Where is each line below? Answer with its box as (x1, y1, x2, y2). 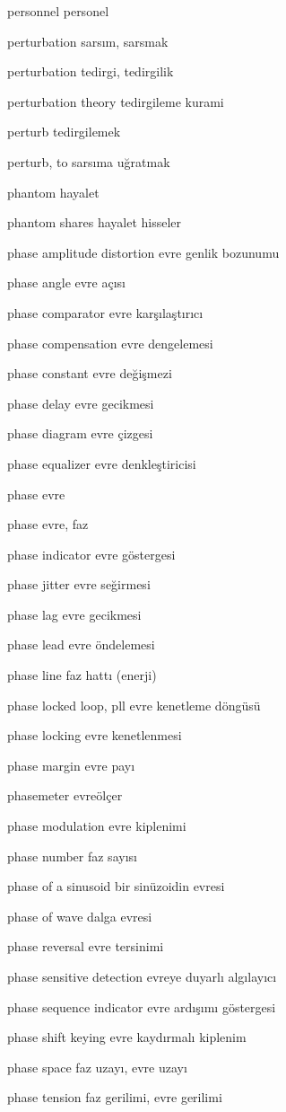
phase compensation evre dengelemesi (7, 333, 213, 352)
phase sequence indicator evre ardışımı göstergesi (7, 997, 276, 1016)
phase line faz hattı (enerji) (7, 666, 157, 684)
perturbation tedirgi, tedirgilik (7, 62, 174, 81)
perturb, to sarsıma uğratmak (7, 152, 170, 171)
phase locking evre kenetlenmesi (7, 726, 182, 745)
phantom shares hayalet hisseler (7, 213, 182, 232)
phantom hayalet (7, 182, 100, 201)
